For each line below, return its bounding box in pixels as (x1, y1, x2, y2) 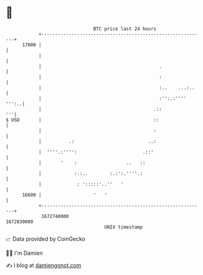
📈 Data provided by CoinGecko (6, 235, 86, 243)
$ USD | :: (6, 116, 160, 123)
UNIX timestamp (104, 224, 143, 230)
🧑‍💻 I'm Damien (6, 249, 43, 257)
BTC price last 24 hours (93, 26, 157, 32)
